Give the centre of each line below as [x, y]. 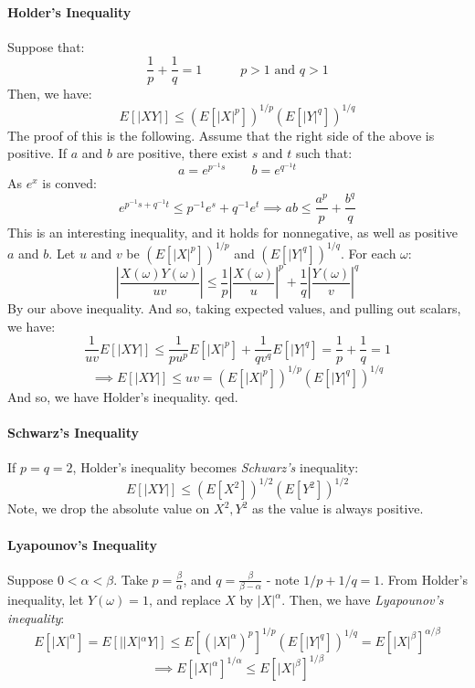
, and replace [185, 600]
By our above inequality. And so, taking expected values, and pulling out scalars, [234, 308]
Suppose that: [46, 46]
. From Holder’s [424, 579]
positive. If [37, 153]
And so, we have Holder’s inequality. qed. [123, 396]
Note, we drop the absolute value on [109, 508]
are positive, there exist [182, 153]
